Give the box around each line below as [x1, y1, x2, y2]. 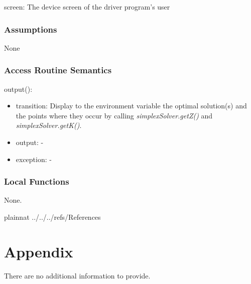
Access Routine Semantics [4, 64, 112, 76]
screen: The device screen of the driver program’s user [4, 2, 170, 12]
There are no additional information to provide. [4, 270, 151, 280]
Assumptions [4, 23, 57, 35]
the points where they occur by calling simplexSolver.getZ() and [16, 110, 213, 120]
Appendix [4, 241, 73, 261]
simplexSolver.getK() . [16, 120, 82, 130]
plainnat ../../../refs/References [4, 212, 101, 222]
